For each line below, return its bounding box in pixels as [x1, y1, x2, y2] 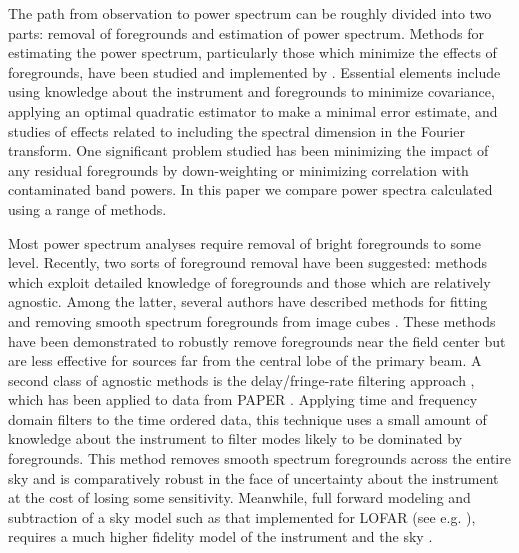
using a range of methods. [8, 198, 167, 219]
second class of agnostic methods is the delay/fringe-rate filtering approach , [8, 369, 475, 390]
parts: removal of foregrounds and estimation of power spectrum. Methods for [8, 22, 484, 43]
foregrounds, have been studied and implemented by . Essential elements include [8, 61, 501, 82]
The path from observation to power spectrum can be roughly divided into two [8, 3, 492, 23]
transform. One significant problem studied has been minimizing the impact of [8, 140, 489, 161]
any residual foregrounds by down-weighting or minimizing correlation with [8, 159, 469, 180]
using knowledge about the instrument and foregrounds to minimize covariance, [8, 81, 495, 102]
